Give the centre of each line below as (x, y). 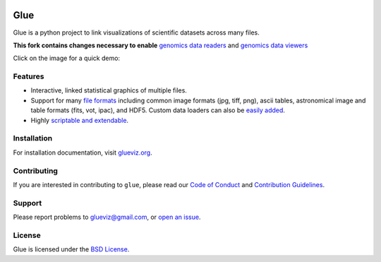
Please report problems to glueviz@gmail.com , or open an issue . (107, 217)
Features (29, 76)
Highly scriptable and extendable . (80, 120)
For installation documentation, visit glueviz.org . (83, 153)
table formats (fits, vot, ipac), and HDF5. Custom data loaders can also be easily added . (158, 110)
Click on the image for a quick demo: (66, 58)
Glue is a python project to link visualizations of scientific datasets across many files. (137, 32)
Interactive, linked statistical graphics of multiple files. (109, 90)
